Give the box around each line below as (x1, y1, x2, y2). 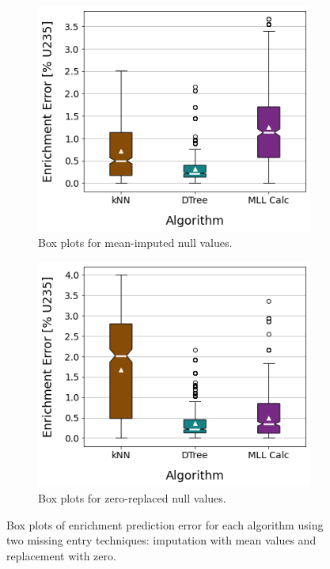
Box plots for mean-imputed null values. (38, 234, 233, 251)
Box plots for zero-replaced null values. (38, 489, 226, 506)
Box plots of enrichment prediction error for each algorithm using (6, 516, 324, 533)
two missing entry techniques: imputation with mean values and (6, 532, 317, 548)
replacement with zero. (6, 547, 116, 563)
